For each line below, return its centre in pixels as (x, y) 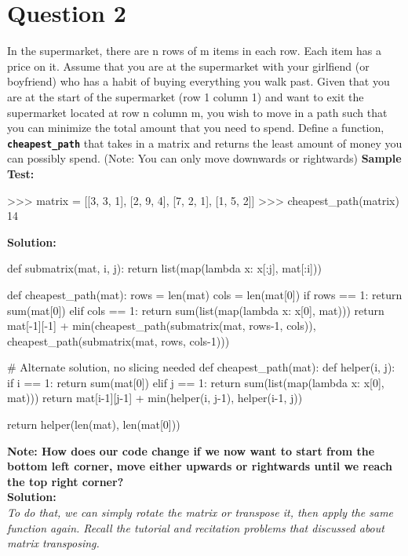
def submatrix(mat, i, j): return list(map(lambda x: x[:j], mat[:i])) (164, 268)
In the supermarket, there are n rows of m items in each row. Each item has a (195, 51)
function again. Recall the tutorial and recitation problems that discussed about (196, 527)
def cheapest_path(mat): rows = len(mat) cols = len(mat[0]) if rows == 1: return (205, 294)
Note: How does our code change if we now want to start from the (191, 450)
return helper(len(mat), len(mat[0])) (94, 424)
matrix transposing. (53, 543)
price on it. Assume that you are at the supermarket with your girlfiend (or (188, 66)
